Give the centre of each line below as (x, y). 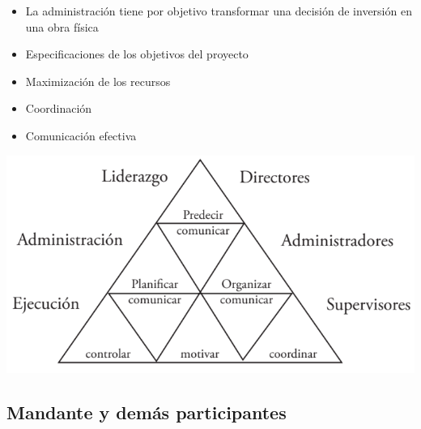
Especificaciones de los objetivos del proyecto (137, 54)
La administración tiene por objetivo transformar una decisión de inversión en (219, 11)
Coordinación (59, 108)
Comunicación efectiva (81, 135)
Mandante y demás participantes (147, 412)
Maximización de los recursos (98, 81)
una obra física (62, 26)
